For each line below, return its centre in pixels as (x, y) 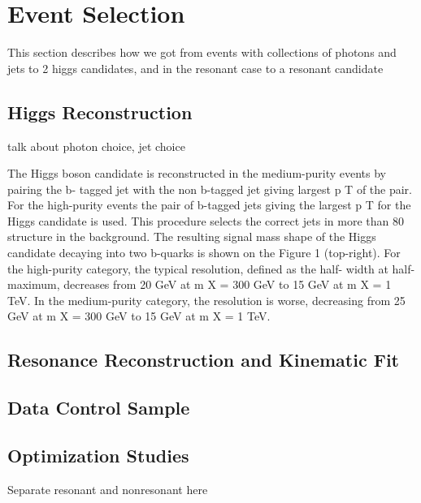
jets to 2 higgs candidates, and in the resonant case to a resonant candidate (195, 68)
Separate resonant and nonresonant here (108, 489)
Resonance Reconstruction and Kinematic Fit (204, 360)
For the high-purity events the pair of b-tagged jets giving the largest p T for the (209, 205)
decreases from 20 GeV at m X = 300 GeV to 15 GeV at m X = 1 (228, 284)
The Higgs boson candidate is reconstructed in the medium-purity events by (197, 173)
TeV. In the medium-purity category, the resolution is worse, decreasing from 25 (206, 300)
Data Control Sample (99, 408)
